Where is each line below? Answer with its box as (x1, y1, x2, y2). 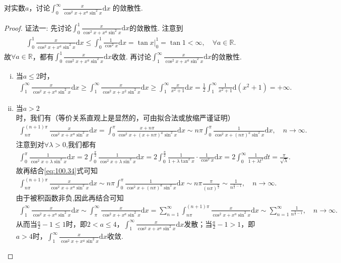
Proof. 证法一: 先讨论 (4, 22, 72, 33)
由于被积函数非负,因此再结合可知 (16, 192, 124, 203)
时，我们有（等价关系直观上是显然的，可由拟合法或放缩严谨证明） (16, 112, 235, 123)
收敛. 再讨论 (111, 51, 152, 61)
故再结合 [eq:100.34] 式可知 (16, 165, 98, 175)
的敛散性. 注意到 (129, 22, 183, 33)
